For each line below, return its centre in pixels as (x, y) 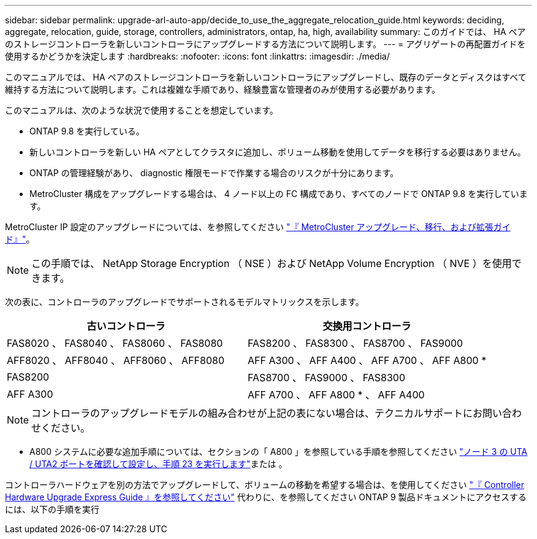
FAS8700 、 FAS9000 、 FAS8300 (327, 378)
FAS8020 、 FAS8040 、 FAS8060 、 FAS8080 (115, 343)
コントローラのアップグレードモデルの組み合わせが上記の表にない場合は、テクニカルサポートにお (257, 413)
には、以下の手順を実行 (52, 509)
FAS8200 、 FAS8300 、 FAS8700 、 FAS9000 (356, 343)
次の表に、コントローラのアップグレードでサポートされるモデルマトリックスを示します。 (185, 302)
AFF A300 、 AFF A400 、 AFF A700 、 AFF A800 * (367, 360)
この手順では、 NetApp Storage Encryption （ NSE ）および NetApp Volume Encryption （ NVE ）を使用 (272, 263)
